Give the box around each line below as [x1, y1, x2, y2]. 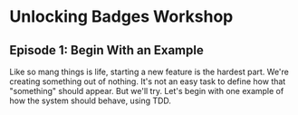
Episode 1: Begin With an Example [9, 43, 204, 58]
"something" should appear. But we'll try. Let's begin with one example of [9, 86, 284, 96]
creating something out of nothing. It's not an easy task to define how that [9, 76, 286, 87]
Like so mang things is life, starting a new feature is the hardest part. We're [9, 66, 290, 77]
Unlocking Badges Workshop [9, 6, 234, 27]
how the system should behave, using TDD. [9, 95, 172, 106]
